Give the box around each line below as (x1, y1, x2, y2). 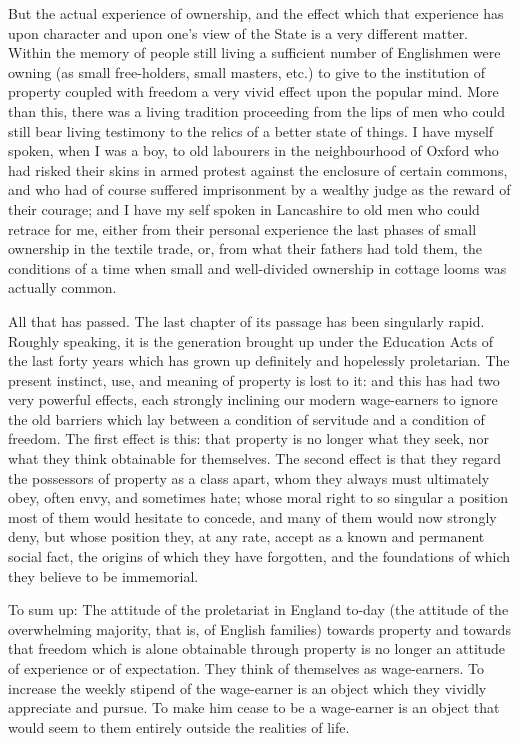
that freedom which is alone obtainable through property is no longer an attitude (8, 638, 506, 659)
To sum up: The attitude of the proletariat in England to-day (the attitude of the (8, 599, 509, 620)
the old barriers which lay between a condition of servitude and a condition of (8, 408, 485, 429)
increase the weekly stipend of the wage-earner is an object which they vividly (8, 677, 487, 698)
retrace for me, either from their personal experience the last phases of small (8, 218, 477, 239)
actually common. (8, 277, 117, 298)
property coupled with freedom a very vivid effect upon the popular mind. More (8, 81, 499, 102)
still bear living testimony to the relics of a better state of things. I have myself (8, 120, 494, 141)
